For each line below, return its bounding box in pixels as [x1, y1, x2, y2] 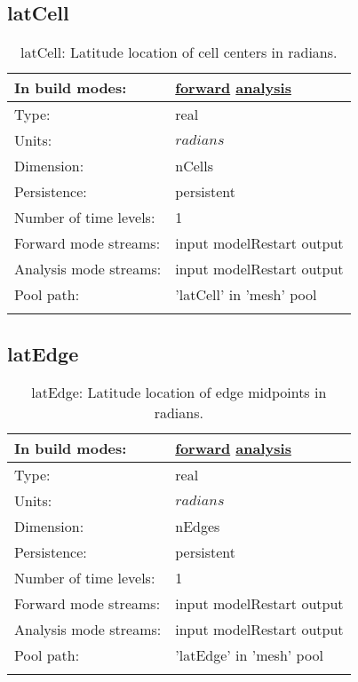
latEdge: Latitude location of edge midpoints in [31, 382, 327, 403]
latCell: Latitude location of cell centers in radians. [20, 42, 338, 63]
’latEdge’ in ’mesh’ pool [175, 645, 323, 666]
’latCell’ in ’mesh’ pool [175, 284, 317, 305]
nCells [175, 155, 214, 177]
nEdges [175, 516, 220, 537]
